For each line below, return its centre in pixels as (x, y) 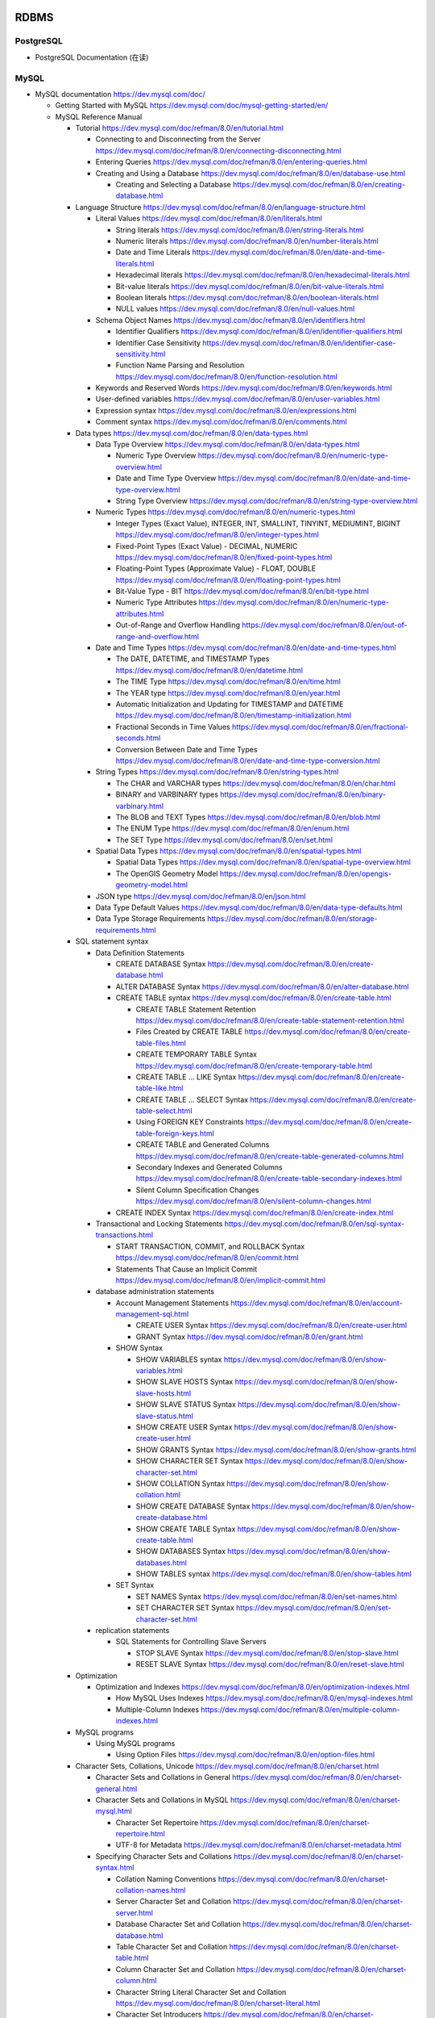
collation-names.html (151, 1890)
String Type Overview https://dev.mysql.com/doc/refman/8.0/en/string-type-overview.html (267, 500)
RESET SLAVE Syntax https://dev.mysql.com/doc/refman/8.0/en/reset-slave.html (270, 1664)
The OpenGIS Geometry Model (167, 873)
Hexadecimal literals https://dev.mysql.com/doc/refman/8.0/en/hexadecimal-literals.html (263, 275)
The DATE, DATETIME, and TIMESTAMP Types (193, 659)
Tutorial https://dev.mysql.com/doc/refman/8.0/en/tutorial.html (179, 128)
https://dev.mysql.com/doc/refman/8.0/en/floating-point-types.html (228, 580)
